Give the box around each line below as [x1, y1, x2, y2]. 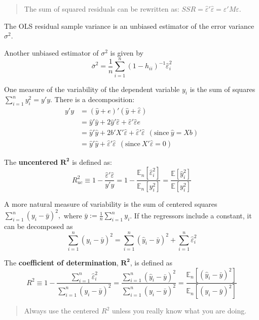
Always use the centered [24, 305, 99, 316]
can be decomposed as [4, 221, 73, 232]
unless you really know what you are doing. [112, 305, 247, 316]
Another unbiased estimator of [4, 47, 99, 58]
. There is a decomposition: [50, 94, 135, 105]
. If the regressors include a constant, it [130, 210, 252, 220]
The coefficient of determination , [4, 257, 119, 267]
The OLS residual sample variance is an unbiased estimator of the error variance [4, 20, 254, 31]
